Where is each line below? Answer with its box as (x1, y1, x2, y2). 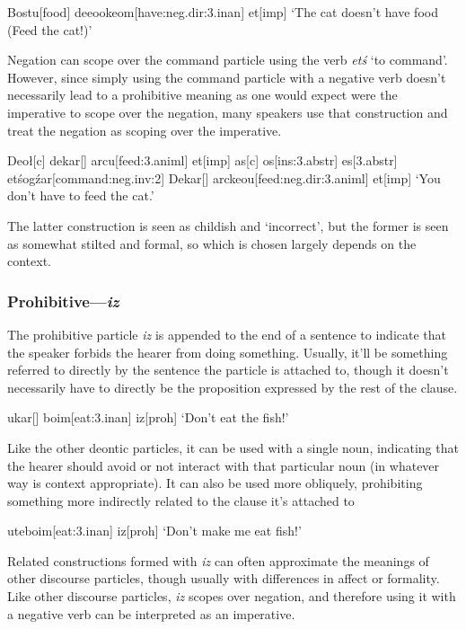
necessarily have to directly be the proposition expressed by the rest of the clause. (7, 377, 458, 396)
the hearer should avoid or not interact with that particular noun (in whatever (7, 456, 440, 474)
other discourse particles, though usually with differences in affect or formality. (7, 569, 440, 588)
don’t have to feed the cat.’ (7, 186, 154, 205)
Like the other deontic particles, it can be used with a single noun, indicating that (7, 438, 459, 456)
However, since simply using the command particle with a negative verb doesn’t (7, 67, 446, 86)
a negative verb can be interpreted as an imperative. (7, 604, 295, 623)
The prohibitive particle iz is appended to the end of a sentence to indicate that (7, 324, 446, 343)
